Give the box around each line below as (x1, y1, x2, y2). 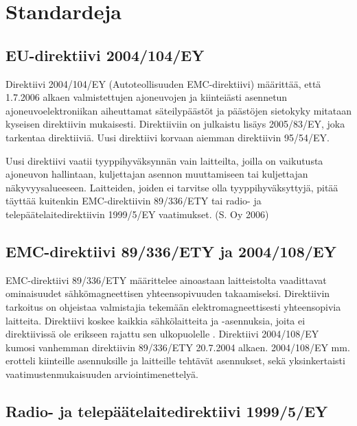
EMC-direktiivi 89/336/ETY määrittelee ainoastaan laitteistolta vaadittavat (5, 272, 327, 287)
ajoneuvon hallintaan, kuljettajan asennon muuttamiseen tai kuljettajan (5, 167, 308, 181)
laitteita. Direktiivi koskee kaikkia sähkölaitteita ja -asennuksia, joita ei (5, 313, 306, 327)
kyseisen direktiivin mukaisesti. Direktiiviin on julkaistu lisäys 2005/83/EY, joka (5, 117, 345, 131)
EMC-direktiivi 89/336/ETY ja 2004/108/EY (5, 240, 336, 261)
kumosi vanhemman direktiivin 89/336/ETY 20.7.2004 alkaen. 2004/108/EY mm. (5, 340, 350, 354)
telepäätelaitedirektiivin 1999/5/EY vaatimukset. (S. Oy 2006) (5, 206, 269, 221)
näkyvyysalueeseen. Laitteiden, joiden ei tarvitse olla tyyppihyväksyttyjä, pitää (5, 180, 338, 194)
